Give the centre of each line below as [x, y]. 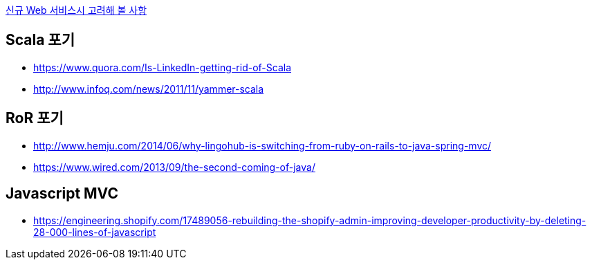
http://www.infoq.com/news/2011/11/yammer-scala [149, 89]
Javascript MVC [62, 194]
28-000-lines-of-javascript [95, 232]
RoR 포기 [35, 118]
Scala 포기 [40, 40]
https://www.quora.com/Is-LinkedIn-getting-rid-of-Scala [163, 67]
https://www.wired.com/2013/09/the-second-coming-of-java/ [174, 167]
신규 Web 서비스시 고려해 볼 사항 [76, 10]
